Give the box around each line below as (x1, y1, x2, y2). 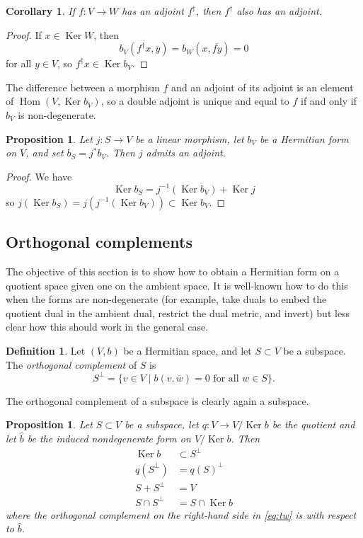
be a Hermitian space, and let (123, 343, 252, 358)
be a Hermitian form (260, 131, 349, 146)
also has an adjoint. (236, 4, 322, 18)
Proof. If (6, 27, 42, 42)
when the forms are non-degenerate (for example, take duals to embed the (6, 292, 327, 307)
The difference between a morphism (6, 79, 160, 94)
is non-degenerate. (18, 107, 96, 122)
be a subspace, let (125, 417, 199, 432)
